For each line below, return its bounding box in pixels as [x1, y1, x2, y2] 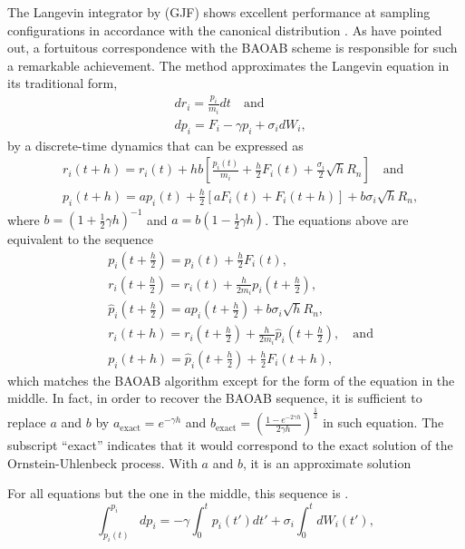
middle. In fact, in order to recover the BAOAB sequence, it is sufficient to [7, 388, 422, 407]
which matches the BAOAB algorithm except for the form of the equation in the [7, 370, 455, 389]
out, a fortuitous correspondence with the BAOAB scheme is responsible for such [7, 38, 458, 57]
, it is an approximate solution [242, 453, 412, 472]
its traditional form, [7, 74, 118, 93]
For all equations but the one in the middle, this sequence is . [7, 484, 349, 503]
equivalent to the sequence [7, 230, 154, 249]
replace [7, 413, 46, 432]
